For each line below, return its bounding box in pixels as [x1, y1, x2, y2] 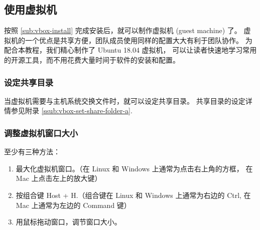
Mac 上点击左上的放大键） [16, 173, 102, 183]
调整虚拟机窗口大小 [4, 126, 78, 139]
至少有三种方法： [4, 146, 60, 157]
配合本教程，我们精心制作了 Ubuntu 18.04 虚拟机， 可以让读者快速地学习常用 [4, 45, 257, 55]
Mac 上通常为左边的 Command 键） [16, 199, 131, 210]
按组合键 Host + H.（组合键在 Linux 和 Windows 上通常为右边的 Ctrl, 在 [16, 189, 251, 200]
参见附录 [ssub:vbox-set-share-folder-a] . [11, 105, 133, 116]
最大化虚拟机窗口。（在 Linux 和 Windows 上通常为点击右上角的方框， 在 [16, 163, 253, 173]
